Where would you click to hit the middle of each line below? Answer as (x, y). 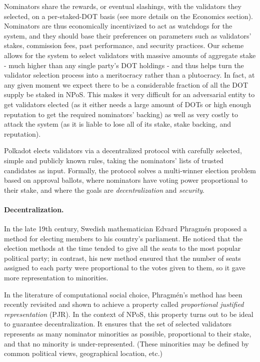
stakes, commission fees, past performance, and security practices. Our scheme (124, 45)
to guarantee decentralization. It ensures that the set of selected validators (118, 324)
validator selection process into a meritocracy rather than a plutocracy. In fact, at (129, 75)
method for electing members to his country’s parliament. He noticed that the (123, 238)
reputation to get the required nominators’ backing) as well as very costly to (121, 114)
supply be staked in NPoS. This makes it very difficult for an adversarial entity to (129, 94)
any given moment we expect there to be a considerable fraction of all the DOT (126, 84)
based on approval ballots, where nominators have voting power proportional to (126, 180)
